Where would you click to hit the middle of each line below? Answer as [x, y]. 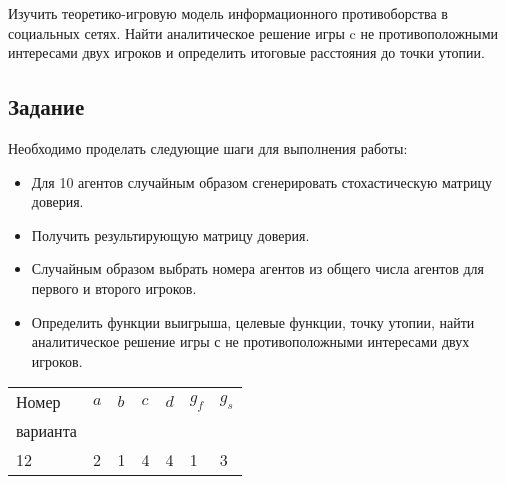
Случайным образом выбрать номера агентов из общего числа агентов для [258, 268]
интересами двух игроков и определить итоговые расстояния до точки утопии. [246, 52]
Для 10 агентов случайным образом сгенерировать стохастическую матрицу [261, 181]
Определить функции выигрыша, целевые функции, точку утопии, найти [253, 321]
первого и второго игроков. [114, 287]
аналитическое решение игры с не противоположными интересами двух [250, 341]
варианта [46, 431]
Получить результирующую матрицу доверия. [170, 234]
